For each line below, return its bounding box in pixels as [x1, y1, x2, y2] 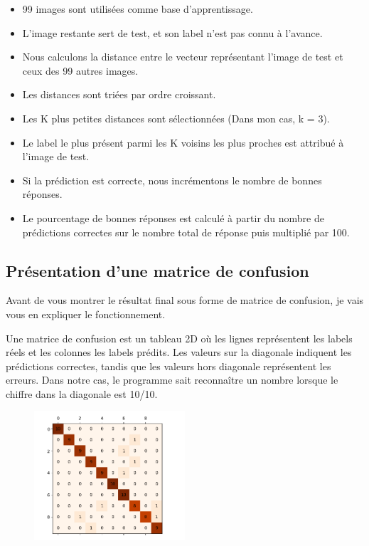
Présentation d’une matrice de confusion [6, 259, 309, 281]
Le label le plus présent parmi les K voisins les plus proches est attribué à [22, 135, 344, 149]
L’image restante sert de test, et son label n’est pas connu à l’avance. [22, 25, 323, 40]
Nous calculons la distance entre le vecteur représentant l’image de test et [22, 49, 343, 64]
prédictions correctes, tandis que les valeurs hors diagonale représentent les [6, 358, 331, 373]
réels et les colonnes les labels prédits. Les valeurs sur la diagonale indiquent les [6, 345, 352, 359]
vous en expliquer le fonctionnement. [6, 306, 166, 321]
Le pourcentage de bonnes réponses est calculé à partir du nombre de [22, 210, 324, 225]
